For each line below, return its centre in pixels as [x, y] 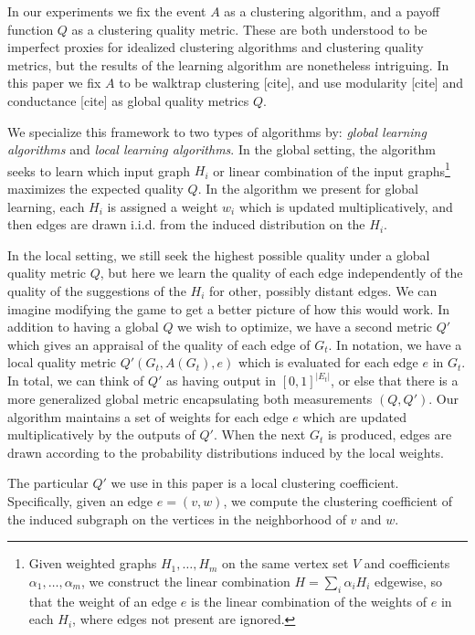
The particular [48, 483]
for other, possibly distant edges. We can [323, 290]
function [31, 29]
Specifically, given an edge [80, 500]
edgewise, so [409, 581]
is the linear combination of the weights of [309, 601]
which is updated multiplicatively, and [346, 206]
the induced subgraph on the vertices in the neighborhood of [177, 519]
